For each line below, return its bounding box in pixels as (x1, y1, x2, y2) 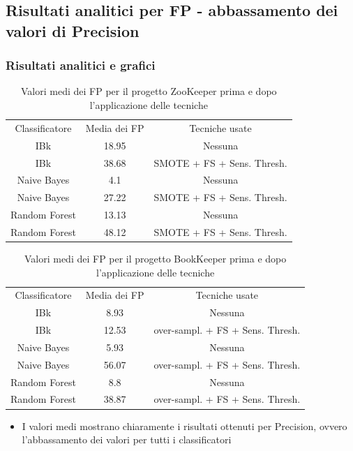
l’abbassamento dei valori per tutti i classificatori (22, 432, 232, 447)
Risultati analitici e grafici (6, 57, 156, 74)
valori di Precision (6, 20, 140, 41)
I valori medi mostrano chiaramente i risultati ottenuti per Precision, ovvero (22, 418, 347, 433)
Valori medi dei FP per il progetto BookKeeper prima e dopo (24, 251, 287, 265)
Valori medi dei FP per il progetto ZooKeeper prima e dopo (21, 84, 277, 98)
